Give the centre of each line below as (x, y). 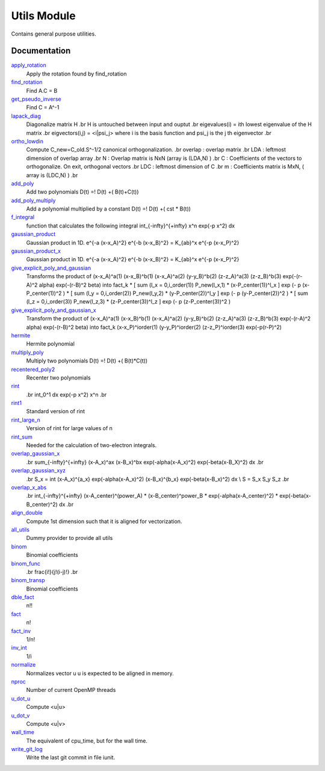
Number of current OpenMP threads (71, 690)
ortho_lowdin (27, 141)
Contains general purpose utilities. (54, 34)
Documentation (41, 51)
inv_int (19, 648)
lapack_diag (26, 116)
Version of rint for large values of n (69, 428)
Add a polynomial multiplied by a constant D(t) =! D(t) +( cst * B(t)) (108, 209)
